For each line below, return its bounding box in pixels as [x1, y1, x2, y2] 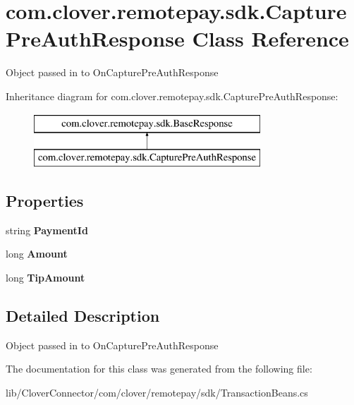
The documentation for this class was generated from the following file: [6, 361, 312, 376]
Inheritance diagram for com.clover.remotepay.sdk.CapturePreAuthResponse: [6, 88, 338, 103]
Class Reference [192, 24, 349, 53]
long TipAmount [6, 270, 85, 285]
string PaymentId [6, 222, 88, 237]
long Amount [6, 246, 68, 261]
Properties [6, 190, 84, 212]
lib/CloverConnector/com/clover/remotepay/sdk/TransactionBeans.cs [6, 385, 308, 400]
